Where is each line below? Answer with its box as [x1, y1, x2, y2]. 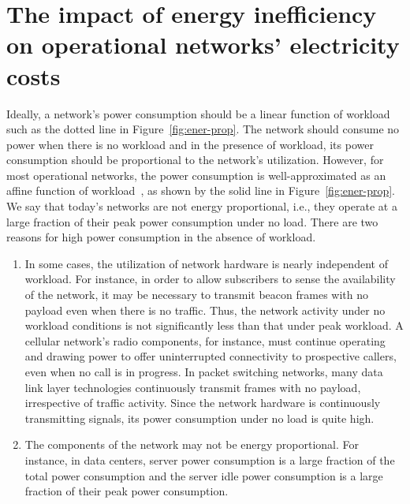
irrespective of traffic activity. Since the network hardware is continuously [24, 394, 381, 411]
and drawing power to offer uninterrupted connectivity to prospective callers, [24, 348, 397, 364]
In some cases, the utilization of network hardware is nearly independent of [24, 255, 388, 271]
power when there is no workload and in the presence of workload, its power [6, 136, 374, 152]
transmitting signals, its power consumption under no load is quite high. [24, 409, 375, 426]
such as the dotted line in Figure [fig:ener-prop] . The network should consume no [6, 121, 400, 137]
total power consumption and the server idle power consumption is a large [24, 467, 383, 483]
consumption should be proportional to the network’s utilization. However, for [6, 151, 384, 168]
